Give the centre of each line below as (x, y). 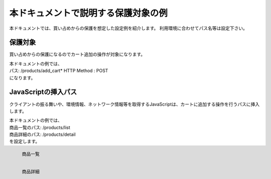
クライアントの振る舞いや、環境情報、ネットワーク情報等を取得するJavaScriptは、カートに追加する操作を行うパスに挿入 (134, 104)
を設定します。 (25, 141)
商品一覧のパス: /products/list (40, 127)
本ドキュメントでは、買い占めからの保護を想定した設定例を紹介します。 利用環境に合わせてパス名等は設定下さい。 (128, 28)
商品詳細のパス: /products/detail (42, 135)
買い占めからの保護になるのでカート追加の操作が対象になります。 (77, 54)
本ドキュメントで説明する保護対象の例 (89, 13)
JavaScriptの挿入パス (43, 92)
